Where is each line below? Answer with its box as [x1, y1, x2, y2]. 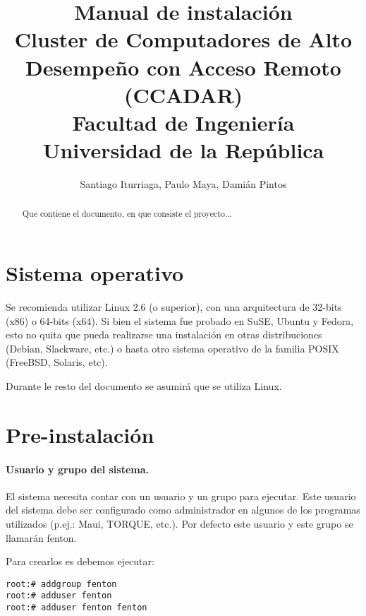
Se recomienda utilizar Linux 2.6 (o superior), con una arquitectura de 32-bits [6, 300, 342, 314]
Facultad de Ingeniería [72, 107, 295, 136]
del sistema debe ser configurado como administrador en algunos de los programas [6, 502, 360, 517]
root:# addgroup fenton [6, 579, 117, 589]
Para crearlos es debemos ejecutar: [6, 554, 154, 569]
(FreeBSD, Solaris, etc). [6, 355, 108, 369]
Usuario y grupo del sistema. [6, 461, 149, 476]
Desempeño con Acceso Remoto [25, 52, 341, 81]
